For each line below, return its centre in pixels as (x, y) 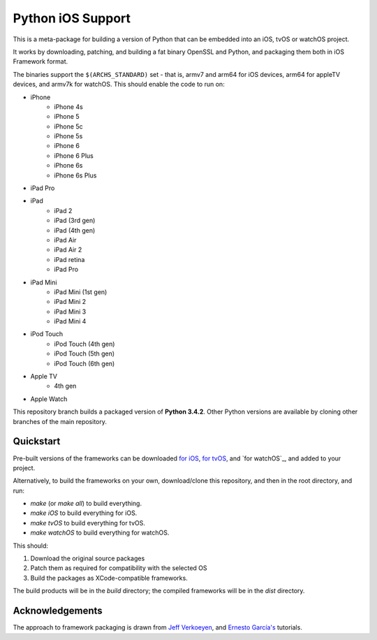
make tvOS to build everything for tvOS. (88, 523)
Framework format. (40, 61)
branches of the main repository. (60, 421)
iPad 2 (63, 210)
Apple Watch (49, 399)
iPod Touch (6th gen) (84, 363)
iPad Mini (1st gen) (81, 292)
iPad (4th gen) (75, 230)
